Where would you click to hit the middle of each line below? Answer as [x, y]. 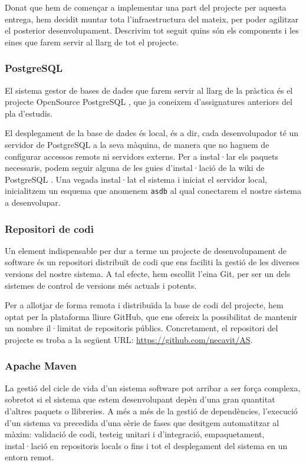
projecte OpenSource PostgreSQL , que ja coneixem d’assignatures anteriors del [149, 102]
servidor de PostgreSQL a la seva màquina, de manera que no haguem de [137, 144]
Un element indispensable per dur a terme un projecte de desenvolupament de [146, 250]
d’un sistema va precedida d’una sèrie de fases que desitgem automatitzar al [142, 422]
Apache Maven [41, 366]
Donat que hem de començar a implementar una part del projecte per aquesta [146, 7]
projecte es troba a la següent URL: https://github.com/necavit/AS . [129, 339]
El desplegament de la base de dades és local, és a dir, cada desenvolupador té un [152, 133]
